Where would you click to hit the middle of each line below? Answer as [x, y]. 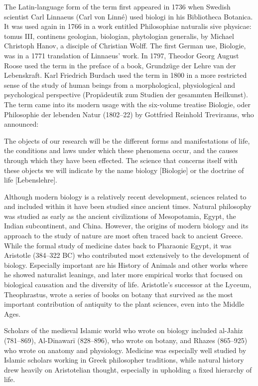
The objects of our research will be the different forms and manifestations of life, [127, 140]
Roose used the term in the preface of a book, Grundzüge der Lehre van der [120, 65]
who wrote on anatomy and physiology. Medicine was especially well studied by [125, 350]
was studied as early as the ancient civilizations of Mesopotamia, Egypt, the [120, 216]
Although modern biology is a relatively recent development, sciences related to [125, 196]
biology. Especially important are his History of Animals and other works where [126, 265]
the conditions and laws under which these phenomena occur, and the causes [121, 150]
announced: [21, 124]
